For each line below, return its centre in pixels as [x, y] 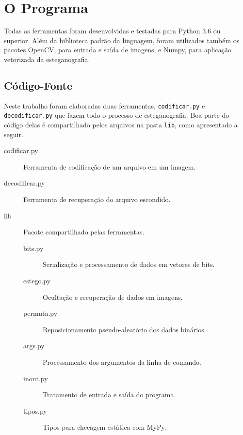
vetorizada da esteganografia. [47, 59]
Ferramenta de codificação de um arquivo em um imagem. [110, 166]
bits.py [33, 248]
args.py [34, 346]
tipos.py [35, 411]
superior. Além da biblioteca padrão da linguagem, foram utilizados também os [122, 40]
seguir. [14, 134]
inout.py [36, 378]
